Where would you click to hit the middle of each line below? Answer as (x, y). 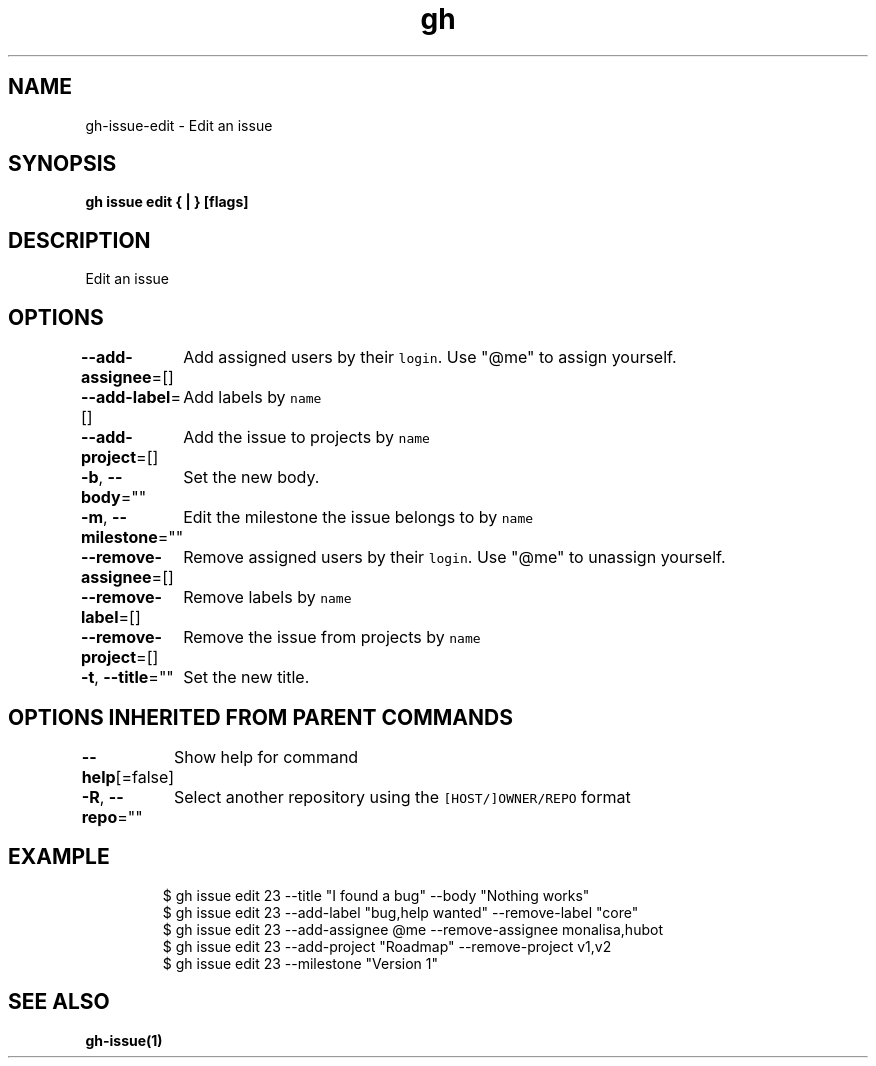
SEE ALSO (59, 1002)
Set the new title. (246, 677)
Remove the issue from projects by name (332, 637)
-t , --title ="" (127, 677)
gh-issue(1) (124, 1040)
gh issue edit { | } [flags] (167, 202)
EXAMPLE (59, 857)
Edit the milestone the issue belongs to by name (358, 517)
